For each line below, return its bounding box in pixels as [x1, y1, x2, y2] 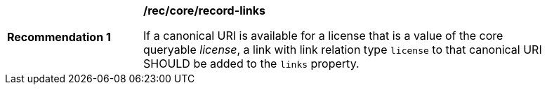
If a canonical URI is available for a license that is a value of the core [143, 29, 503, 43]
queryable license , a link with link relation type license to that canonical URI [143, 43, 542, 57]
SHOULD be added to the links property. [143, 57, 360, 70]
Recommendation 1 [7, 30, 111, 44]
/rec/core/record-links [143, 3, 266, 17]
